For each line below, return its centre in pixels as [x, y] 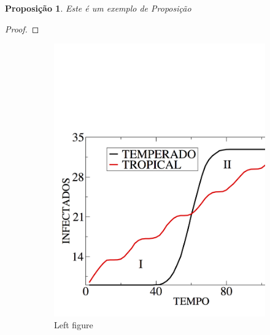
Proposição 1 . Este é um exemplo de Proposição [98, 8]
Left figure [74, 325]
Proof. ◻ [22, 28]
